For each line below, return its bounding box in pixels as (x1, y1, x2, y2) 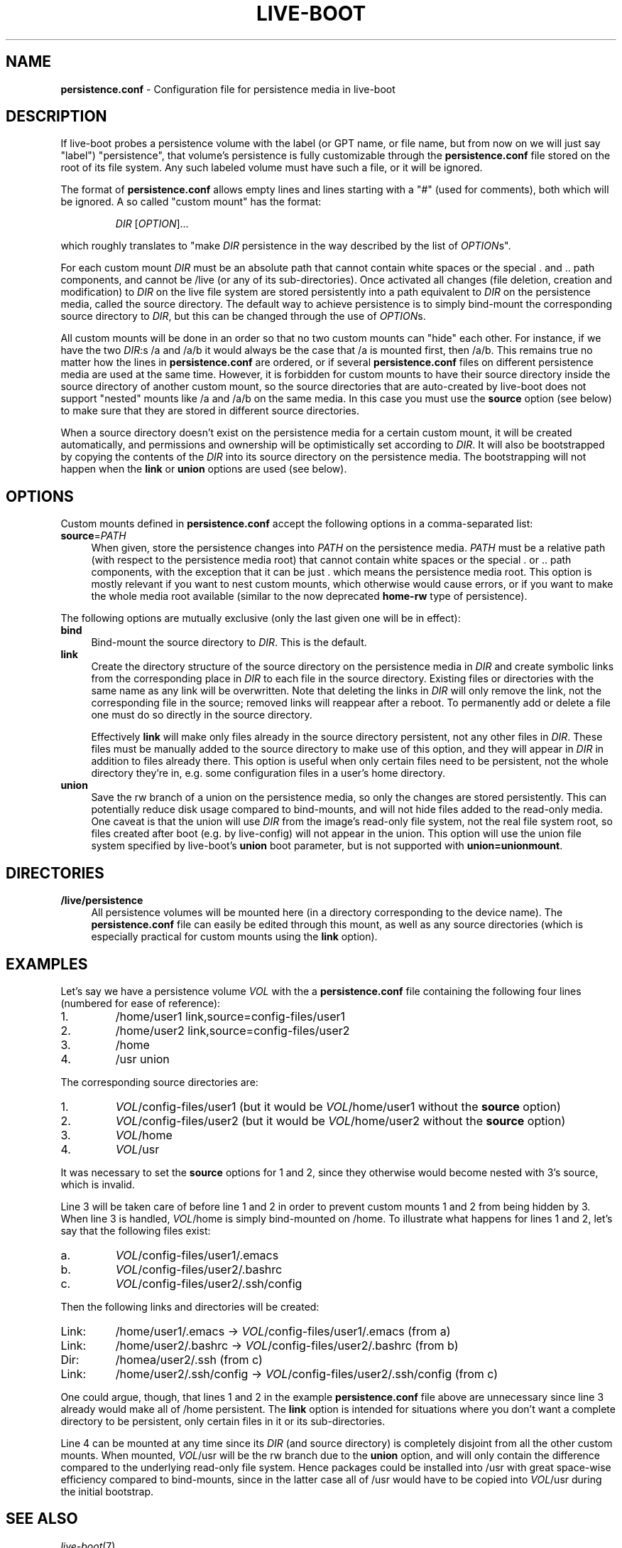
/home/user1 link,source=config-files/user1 (115, 1009, 346, 1023)
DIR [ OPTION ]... (115, 217, 189, 230)
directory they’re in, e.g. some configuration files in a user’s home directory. (91, 767, 446, 780)
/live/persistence (60, 894, 143, 907)
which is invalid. (60, 1178, 135, 1190)
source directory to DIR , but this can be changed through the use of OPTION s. (60, 310, 426, 323)
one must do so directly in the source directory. (91, 709, 312, 721)
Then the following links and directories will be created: (60, 1300, 320, 1313)
